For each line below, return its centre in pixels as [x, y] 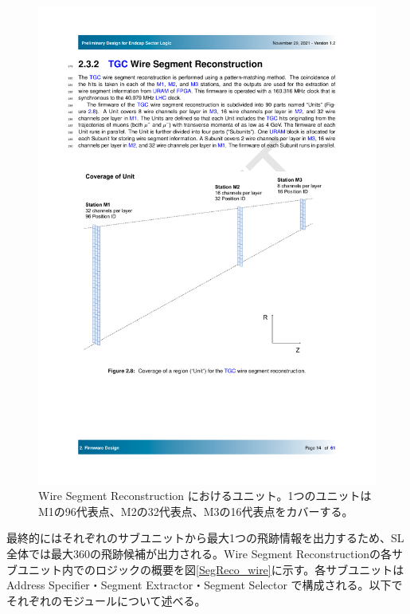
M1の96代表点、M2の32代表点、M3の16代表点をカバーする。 [196, 511]
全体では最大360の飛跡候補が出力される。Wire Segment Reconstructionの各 [199, 554]
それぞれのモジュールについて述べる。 [106, 600]
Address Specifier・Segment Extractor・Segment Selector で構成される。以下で [205, 585]
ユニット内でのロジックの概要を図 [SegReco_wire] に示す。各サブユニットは [211, 569]
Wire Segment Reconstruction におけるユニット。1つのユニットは [205, 496]
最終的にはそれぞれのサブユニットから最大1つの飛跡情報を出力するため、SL [205, 538]
